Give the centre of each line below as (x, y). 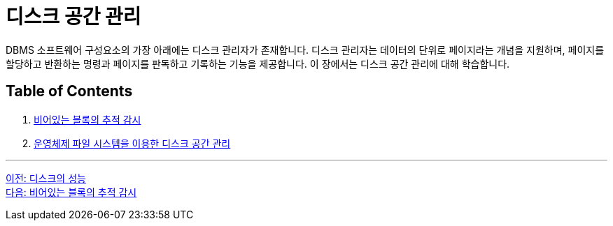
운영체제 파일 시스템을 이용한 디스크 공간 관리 (132, 143)
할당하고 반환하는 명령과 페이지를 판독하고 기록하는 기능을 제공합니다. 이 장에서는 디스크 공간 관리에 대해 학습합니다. (258, 63)
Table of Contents (69, 91)
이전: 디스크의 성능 (46, 178)
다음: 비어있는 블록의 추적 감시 (71, 192)
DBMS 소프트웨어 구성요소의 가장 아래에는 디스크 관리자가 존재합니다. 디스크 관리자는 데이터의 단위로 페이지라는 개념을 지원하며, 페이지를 (305, 50)
